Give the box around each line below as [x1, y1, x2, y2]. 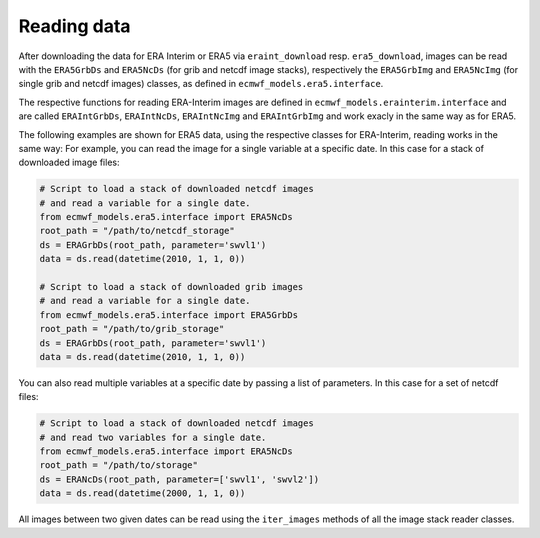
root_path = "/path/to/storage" [39, 460, 199, 471]
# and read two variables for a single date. [39, 431, 267, 443]
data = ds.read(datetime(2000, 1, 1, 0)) [39, 488, 246, 499]
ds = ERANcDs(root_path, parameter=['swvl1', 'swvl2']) [39, 473, 320, 485]
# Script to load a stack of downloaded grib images [39, 281, 304, 292]
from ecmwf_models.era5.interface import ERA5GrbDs [39, 309, 299, 320]
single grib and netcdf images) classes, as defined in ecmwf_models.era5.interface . [18, 78, 384, 90]
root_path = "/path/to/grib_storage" [39, 323, 225, 335]
